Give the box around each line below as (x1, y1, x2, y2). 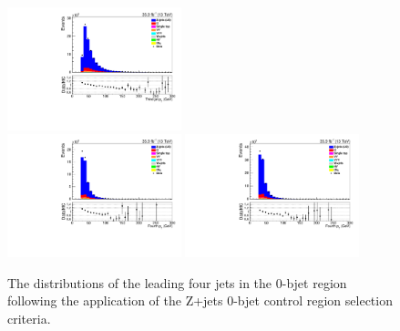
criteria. (7, 309, 51, 328)
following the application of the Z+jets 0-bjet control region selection (7, 291, 393, 310)
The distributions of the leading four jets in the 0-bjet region (7, 273, 347, 292)
